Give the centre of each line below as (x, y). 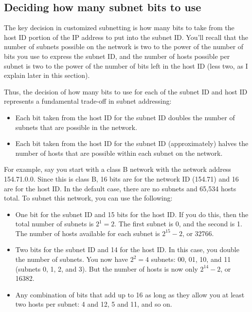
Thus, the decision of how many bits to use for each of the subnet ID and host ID (126, 91)
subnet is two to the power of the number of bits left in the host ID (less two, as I (126, 65)
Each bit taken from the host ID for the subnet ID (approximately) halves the (132, 143)
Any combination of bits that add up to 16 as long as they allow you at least (130, 294)
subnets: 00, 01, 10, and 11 (191, 259)
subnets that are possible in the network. (76, 127)
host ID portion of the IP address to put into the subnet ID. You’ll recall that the (126, 37)
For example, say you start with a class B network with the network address (117, 169)
